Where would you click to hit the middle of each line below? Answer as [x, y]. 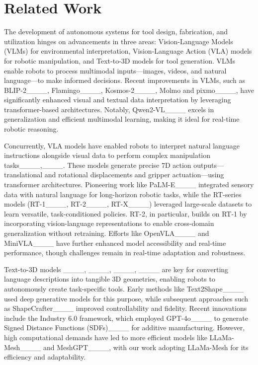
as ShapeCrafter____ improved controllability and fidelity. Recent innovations [126, 308]
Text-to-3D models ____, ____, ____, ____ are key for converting [116, 269]
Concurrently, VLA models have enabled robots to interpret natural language [122, 145]
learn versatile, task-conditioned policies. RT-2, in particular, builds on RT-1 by [126, 213]
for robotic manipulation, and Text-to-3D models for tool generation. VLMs [120, 60]
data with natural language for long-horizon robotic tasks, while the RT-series [123, 194]
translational [23, 175]
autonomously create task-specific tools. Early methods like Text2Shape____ [124, 288]
